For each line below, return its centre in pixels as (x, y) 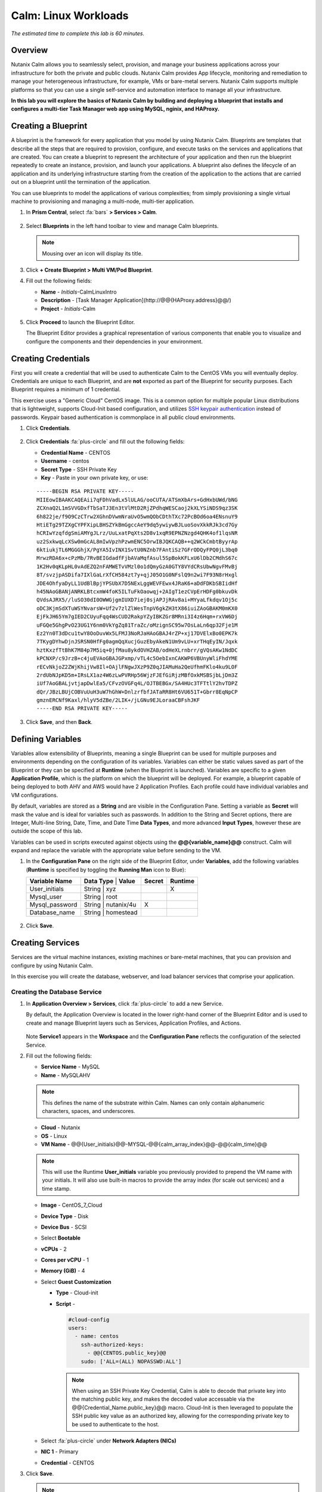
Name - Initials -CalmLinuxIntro (79, 292)
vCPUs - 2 (54, 1249)
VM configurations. (35, 795)
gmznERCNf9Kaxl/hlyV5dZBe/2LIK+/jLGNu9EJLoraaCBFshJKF (118, 700)
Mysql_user (46, 897)
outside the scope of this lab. (47, 831)
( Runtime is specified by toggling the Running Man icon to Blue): (106, 870)
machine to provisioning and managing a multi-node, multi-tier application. (103, 201)
